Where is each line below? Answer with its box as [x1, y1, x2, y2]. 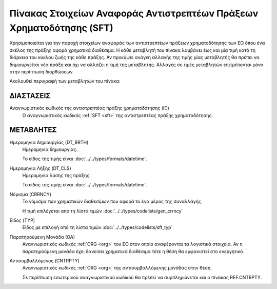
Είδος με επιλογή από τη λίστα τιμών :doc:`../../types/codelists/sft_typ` [22, 224, 173, 230]
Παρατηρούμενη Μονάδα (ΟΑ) [9, 234, 75, 240]
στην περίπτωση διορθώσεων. [9, 68, 74, 74]
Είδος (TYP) [9, 217, 35, 223]
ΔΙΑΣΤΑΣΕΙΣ [9, 91, 51, 100]
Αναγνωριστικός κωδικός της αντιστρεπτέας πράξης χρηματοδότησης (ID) [9, 105, 169, 111]
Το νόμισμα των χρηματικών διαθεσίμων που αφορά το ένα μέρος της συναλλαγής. [22, 198, 203, 205]
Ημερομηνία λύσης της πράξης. [22, 172, 91, 179]
